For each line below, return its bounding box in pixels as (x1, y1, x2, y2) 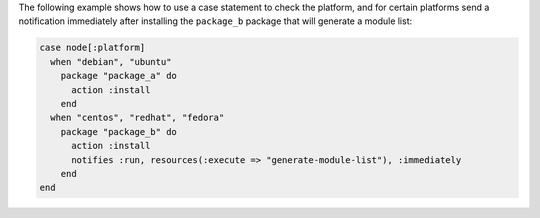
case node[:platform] (39, 42, 146, 54)
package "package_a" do (60, 70, 177, 82)
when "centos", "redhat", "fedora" (50, 112, 225, 124)
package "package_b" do (60, 126, 177, 137)
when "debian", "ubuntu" (50, 56, 172, 67)
